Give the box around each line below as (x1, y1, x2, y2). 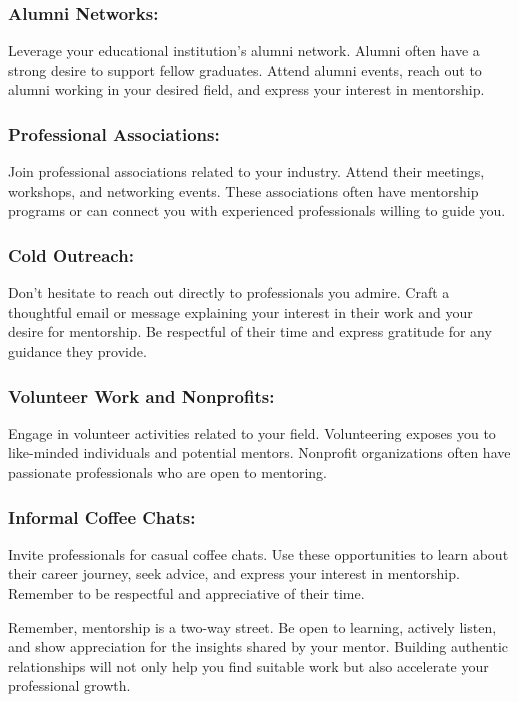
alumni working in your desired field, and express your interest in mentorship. (8, 79, 485, 100)
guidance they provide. (8, 341, 147, 361)
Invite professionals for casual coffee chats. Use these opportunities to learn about (8, 543, 509, 564)
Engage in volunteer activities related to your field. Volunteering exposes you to (8, 422, 496, 443)
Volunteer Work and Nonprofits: (8, 383, 275, 408)
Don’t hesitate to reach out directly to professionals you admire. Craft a (8, 282, 450, 303)
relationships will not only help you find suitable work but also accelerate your (8, 655, 489, 676)
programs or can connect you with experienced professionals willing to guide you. (8, 200, 506, 221)
